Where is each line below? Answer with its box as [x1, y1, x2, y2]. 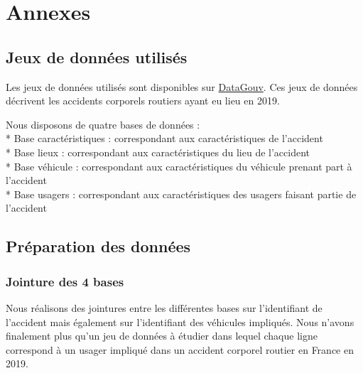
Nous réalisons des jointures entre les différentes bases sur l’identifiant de [6, 300, 323, 315]
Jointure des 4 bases [6, 272, 124, 290]
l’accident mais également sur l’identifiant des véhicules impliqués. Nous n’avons [6, 314, 354, 329]
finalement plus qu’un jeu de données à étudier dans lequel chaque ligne [6, 328, 318, 343]
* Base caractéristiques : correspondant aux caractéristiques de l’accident [6, 131, 323, 146]
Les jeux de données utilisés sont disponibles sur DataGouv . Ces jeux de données [6, 79, 358, 94]
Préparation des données [6, 235, 191, 257]
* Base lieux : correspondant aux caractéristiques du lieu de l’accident [6, 144, 310, 159]
